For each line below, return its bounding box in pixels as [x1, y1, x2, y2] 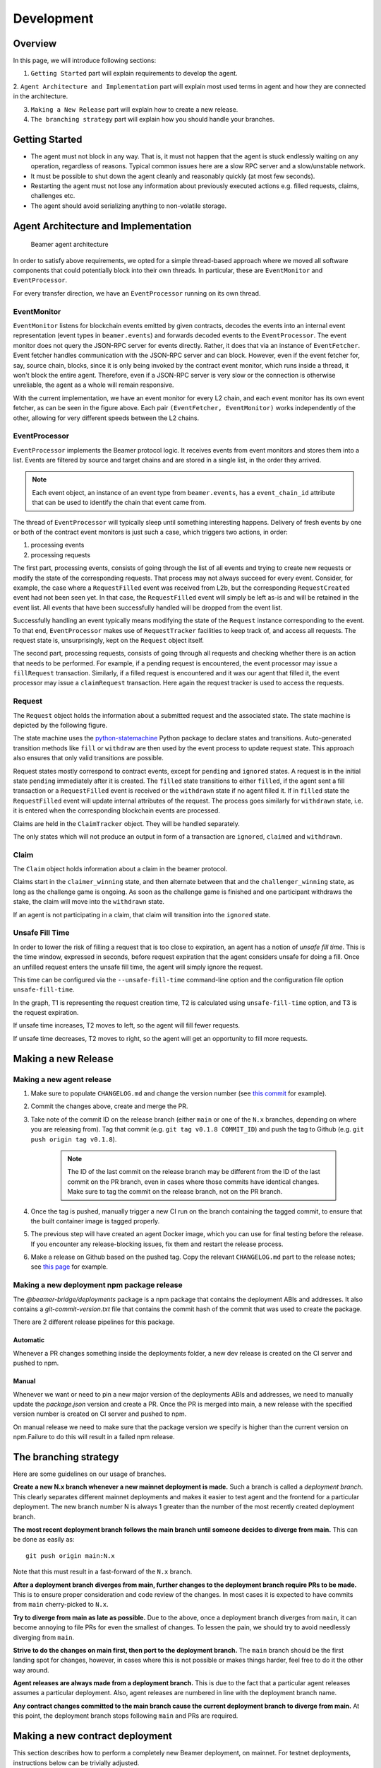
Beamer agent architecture [30, 240, 109, 249]
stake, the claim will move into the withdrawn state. [13, 897, 165, 906]
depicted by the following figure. [13, 721, 108, 729]
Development [13, 11, 94, 26]
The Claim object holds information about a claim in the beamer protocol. [13, 865, 228, 873]
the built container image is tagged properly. [30, 1216, 160, 1225]
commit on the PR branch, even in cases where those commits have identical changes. [67, 1177, 320, 1186]
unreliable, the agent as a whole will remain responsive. [13, 380, 174, 389]
